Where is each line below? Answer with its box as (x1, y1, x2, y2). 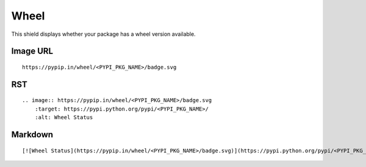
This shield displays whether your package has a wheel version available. (11, 30, 196, 38)
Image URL (11, 46, 54, 56)
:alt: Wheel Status (34, 114, 93, 121)
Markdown (11, 129, 54, 140)
